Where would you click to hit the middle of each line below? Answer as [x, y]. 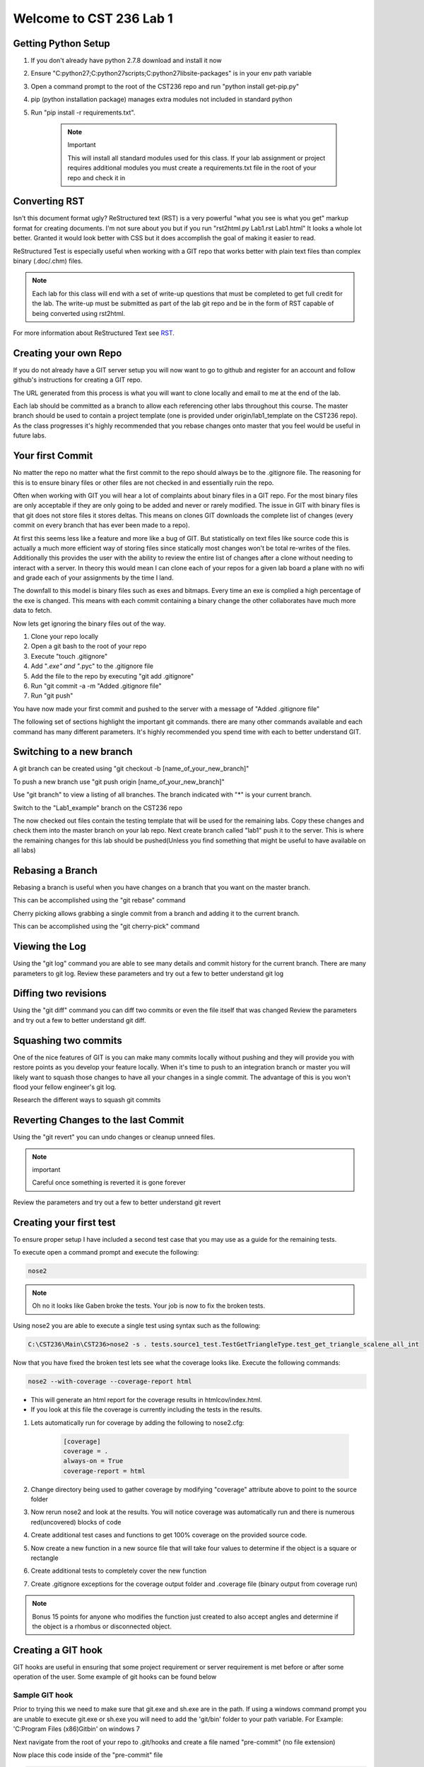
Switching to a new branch [73, 752]
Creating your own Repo [67, 353]
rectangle [45, 1558]
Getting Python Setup [62, 43]
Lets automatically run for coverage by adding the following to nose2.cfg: [137, 1422]
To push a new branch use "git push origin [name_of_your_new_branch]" [119, 782]
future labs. [30, 435]
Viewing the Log [49, 947]
